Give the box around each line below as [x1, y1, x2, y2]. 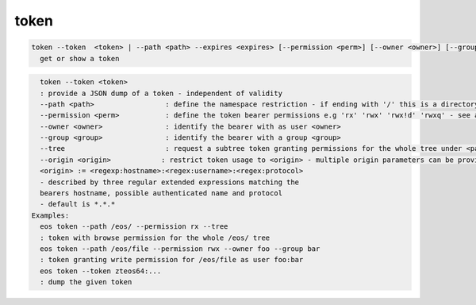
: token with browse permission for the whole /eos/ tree [40, 233, 271, 242]
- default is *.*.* [40, 199, 116, 209]
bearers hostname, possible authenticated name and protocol [40, 189, 283, 198]
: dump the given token [40, 278, 132, 287]
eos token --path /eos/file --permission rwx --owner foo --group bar [40, 244, 321, 253]
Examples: [31, 210, 70, 220]
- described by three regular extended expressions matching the [40, 177, 300, 187]
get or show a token [40, 54, 120, 63]
